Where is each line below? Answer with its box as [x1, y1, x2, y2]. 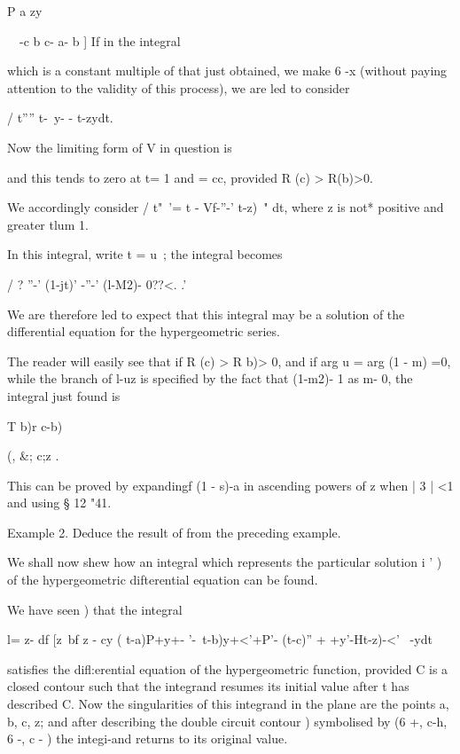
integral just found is [7, 386, 121, 404]
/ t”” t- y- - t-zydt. [7, 108, 113, 127]
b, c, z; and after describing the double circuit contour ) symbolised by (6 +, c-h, [7, 711, 448, 730]
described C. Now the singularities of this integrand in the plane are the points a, [7, 695, 449, 713]
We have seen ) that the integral [7, 600, 183, 618]
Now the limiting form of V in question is [7, 137, 232, 156]
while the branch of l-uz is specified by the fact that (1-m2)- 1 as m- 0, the [7, 369, 413, 388]
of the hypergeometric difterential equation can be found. [7, 570, 318, 589]
